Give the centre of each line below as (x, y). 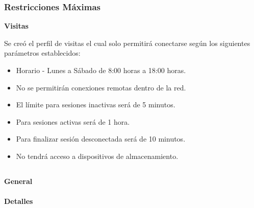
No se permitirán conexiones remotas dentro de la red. (101, 87)
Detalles (19, 201)
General (18, 181)
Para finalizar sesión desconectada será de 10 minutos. (101, 139)
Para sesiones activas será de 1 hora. (73, 121)
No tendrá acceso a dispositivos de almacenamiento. (97, 156)
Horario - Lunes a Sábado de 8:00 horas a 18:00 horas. (101, 70)
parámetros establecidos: (42, 53)
